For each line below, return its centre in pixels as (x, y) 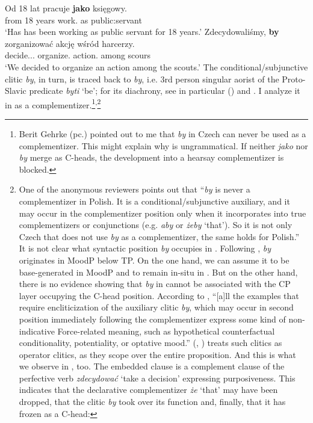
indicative (37, 331)
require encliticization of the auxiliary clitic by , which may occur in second (156, 307)
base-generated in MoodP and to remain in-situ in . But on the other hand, (158, 272)
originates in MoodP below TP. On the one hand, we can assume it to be (154, 260)
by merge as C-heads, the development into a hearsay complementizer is (151, 157)
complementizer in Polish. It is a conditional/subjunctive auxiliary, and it (154, 201)
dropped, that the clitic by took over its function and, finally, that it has (152, 402)
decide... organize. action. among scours (78, 55)
